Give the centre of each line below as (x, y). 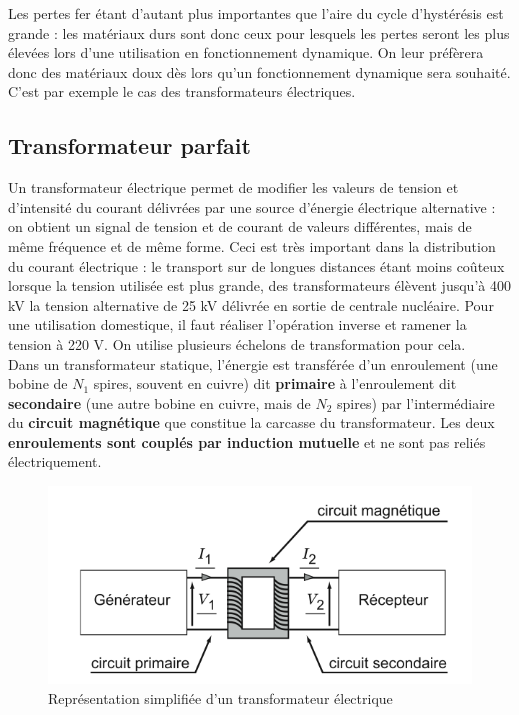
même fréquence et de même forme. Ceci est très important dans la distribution (252, 245)
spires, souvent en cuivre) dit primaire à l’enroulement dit (275, 383)
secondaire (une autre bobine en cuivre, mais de (159, 402)
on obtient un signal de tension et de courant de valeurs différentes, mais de (240, 226)
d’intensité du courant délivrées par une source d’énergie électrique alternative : (252, 206)
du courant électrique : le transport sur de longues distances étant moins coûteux (256, 265)
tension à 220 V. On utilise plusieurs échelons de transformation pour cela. (237, 343)
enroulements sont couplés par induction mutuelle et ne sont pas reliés (247, 441)
